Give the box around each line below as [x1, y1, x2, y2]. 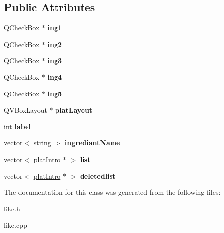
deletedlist [80, 170, 116, 181]
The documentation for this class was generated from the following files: [4, 187, 221, 197]
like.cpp [4, 220, 27, 230]
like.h [4, 203, 20, 213]
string [33, 138, 51, 148]
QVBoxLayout [4, 105, 47, 115]
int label [4, 121, 31, 131]
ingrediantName [64, 138, 120, 148]
